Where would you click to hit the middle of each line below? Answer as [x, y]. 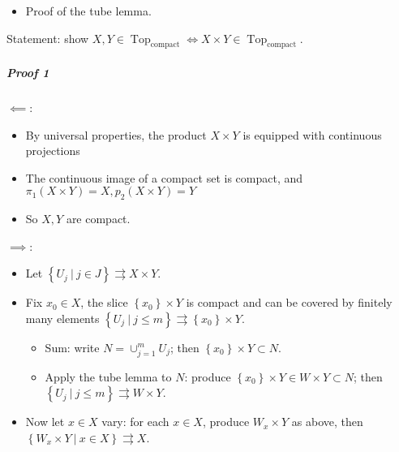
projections [53, 151]
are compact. [98, 219]
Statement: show [48, 38]
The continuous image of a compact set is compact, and [164, 177]
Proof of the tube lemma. [88, 11]
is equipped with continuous [312, 134]
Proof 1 [28, 72]
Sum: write [72, 347]
